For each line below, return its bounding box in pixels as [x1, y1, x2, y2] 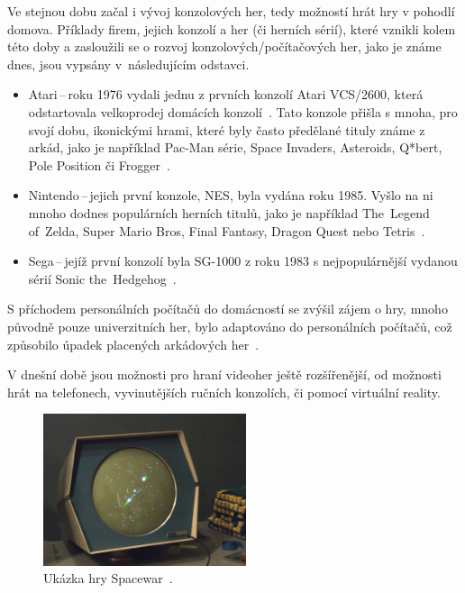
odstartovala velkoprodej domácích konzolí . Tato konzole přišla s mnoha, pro [28, 102, 458, 121]
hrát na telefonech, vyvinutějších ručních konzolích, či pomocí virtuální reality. [7, 382, 441, 401]
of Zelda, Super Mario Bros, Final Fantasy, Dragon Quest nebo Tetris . [28, 221, 425, 240]
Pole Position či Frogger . [28, 155, 170, 174]
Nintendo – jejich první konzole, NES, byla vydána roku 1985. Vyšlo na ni [28, 186, 433, 205]
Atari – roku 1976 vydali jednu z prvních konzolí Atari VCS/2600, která [28, 85, 424, 104]
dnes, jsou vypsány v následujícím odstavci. [7, 54, 250, 73]
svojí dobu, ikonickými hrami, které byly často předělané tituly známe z [28, 120, 425, 139]
